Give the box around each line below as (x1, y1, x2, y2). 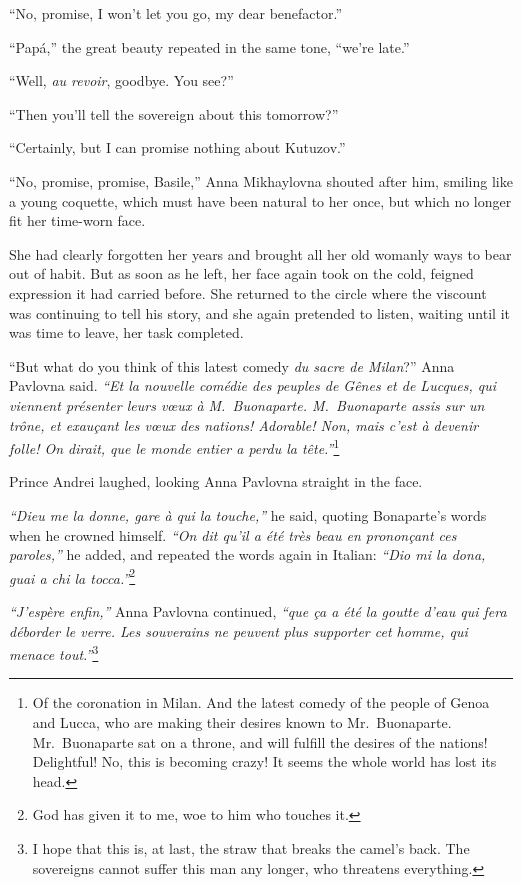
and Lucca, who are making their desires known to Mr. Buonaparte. (32, 712, 452, 732)
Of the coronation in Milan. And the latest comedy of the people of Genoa (32, 692, 490, 713)
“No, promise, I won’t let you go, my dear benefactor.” (9, 3, 343, 23)
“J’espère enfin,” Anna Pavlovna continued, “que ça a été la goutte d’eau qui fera (9, 600, 507, 621)
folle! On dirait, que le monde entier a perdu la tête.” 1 (9, 435, 340, 458)
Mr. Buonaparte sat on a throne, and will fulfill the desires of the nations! (32, 731, 488, 752)
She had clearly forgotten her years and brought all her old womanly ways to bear (9, 243, 512, 264)
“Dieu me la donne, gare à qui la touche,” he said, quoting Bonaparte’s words (9, 504, 487, 525)
